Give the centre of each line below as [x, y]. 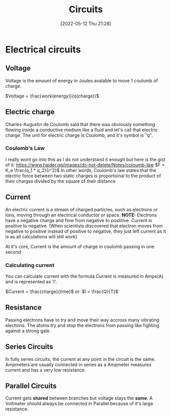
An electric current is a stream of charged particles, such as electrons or [82, 209]
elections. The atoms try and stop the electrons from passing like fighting [82, 325]
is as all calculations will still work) [41, 236]
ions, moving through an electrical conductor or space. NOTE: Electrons [81, 215]
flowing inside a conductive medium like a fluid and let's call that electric [82, 130]
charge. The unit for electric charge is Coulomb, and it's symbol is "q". [79, 135]
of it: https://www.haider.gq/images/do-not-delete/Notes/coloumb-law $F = [85, 165]
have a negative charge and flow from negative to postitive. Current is [79, 220]
